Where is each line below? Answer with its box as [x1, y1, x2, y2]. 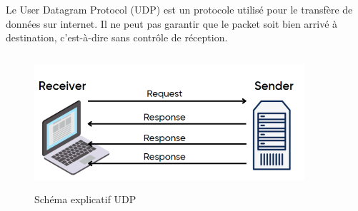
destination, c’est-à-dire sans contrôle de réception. [6, 30, 228, 45]
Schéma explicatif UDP [34, 192, 136, 207]
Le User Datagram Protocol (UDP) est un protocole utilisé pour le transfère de [6, 2, 353, 16]
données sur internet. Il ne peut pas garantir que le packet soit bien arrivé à [6, 16, 338, 31]
